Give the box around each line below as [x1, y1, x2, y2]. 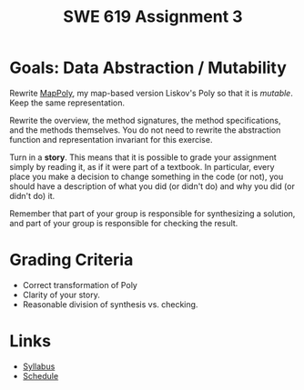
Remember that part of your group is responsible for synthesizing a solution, [9, 207, 296, 219]
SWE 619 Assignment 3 [63, 6, 243, 27]
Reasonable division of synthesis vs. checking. [22, 298, 198, 310]
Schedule [22, 370, 59, 381]
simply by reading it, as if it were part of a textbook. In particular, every [9, 161, 275, 172]
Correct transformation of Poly [22, 279, 138, 290]
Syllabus [22, 361, 56, 372]
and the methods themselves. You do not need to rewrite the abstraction [9, 125, 281, 135]
